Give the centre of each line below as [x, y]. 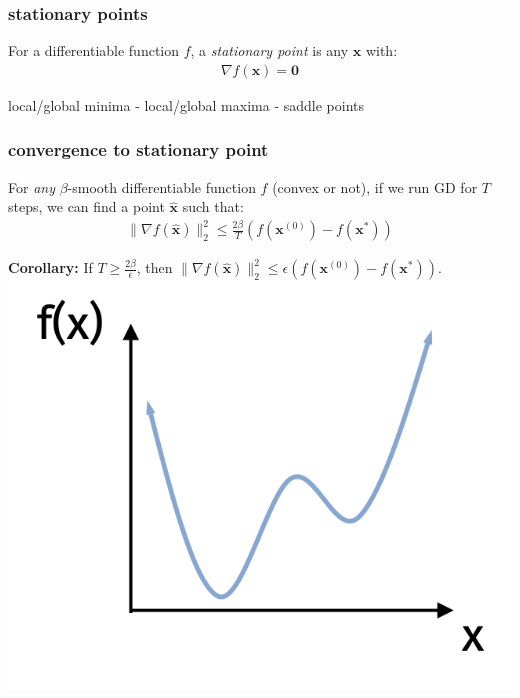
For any [31, 186]
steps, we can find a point [86, 206]
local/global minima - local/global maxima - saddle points [186, 104]
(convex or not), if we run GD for [375, 186]
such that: [213, 206]
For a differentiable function [94, 50]
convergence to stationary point [138, 149]
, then [154, 267]
